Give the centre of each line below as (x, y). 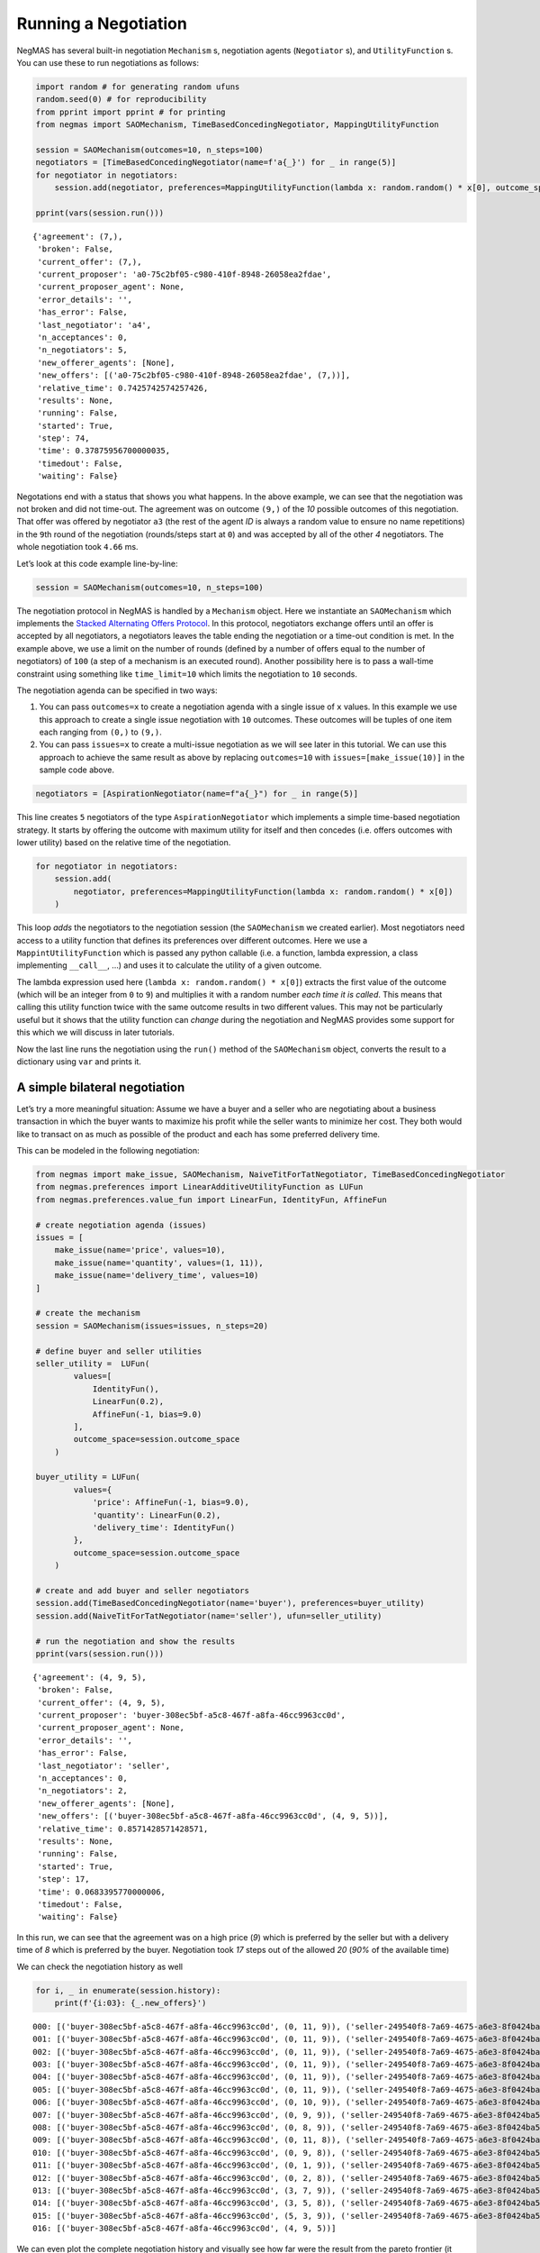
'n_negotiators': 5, (82, 350)
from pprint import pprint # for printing (130, 112)
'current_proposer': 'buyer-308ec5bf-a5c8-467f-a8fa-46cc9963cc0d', (192, 1715)
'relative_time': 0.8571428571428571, (123, 1829)
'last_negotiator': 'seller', (104, 1765)
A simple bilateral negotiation (101, 1087)
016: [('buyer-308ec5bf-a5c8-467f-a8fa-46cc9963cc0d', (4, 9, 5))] (184, 2229)
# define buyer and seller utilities (119, 1351)
